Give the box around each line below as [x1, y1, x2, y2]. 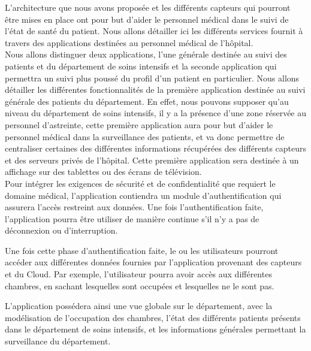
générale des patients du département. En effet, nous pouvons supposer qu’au [5, 95, 289, 107]
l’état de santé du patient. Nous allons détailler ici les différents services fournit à [5, 25, 303, 37]
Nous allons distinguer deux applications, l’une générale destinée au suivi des [5, 48, 287, 60]
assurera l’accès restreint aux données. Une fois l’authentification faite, [5, 201, 264, 213]
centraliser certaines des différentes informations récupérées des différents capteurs [5, 142, 307, 155]
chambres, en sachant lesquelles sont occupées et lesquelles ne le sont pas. [5, 279, 274, 292]
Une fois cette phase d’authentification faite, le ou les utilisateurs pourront [5, 244, 279, 256]
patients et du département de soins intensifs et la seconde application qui [5, 59, 277, 72]
